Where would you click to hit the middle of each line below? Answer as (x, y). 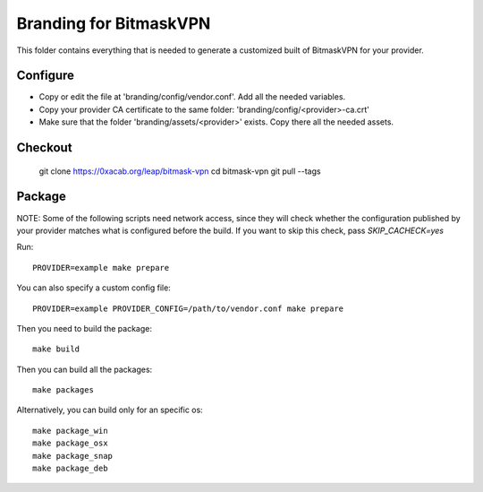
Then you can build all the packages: (85, 369)
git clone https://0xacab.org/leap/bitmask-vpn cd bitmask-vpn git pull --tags (180, 171)
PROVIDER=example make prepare (101, 268)
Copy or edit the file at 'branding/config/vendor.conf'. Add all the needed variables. (192, 97)
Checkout (44, 148)
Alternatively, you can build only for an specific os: (110, 410)
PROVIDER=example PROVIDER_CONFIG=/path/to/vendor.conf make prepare (188, 308)
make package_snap (73, 456)
